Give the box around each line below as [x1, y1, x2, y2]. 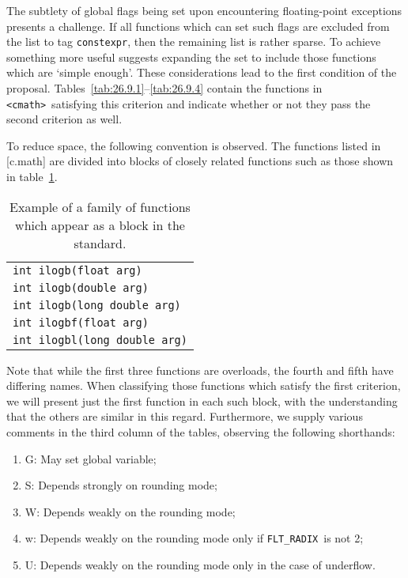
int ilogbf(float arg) [13, 315, 149, 329]
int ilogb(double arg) [13, 281, 149, 294]
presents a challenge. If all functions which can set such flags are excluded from [6, 17, 390, 34]
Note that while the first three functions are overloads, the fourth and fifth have [6, 361, 394, 378]
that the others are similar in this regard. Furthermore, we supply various [6, 408, 363, 425]
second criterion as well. [6, 111, 123, 127]
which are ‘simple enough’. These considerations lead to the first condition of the [6, 64, 397, 81]
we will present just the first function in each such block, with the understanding [6, 392, 398, 409]
